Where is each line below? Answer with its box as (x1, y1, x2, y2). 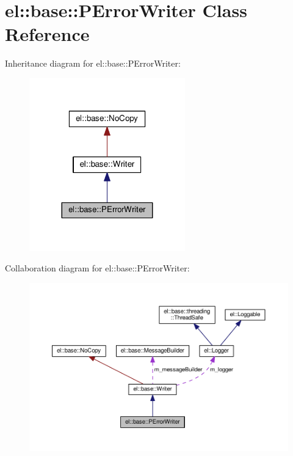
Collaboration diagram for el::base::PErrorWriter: (5, 262, 190, 274)
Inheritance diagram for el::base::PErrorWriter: (5, 57, 181, 70)
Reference (5, 21, 90, 46)
